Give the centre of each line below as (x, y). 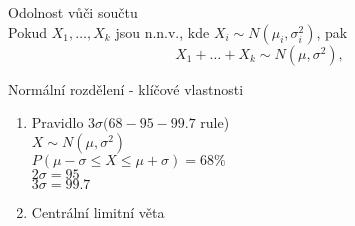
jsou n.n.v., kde (162, 31)
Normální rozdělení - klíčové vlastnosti (126, 88)
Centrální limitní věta (98, 211)
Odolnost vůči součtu (73, 12)
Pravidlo (57, 122)
